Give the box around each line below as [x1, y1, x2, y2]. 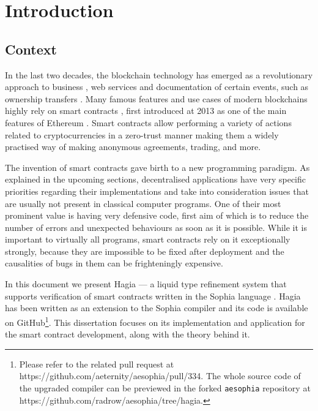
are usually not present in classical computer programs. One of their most [5, 197, 281, 209]
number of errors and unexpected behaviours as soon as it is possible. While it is [5, 221, 308, 233]
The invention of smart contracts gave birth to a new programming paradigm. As [5, 160, 310, 173]
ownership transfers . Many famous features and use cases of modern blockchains [5, 92, 308, 105]
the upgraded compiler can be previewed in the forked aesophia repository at [19, 381, 311, 394]
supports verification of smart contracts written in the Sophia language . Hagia [5, 289, 301, 302]
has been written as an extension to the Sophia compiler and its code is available [5, 301, 308, 314]
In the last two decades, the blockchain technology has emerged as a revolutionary [5, 68, 313, 81]
